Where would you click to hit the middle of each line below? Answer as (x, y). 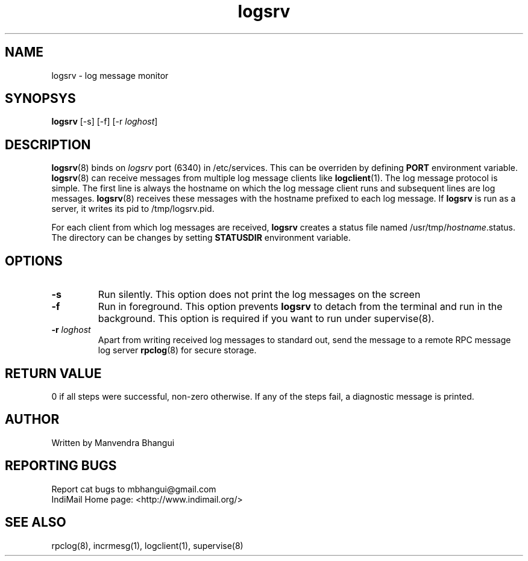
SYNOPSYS (40, 99)
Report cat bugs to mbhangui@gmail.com (134, 489)
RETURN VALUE (53, 373)
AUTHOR (32, 420)
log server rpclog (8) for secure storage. (177, 350)
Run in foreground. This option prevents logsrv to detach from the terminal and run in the (300, 307)
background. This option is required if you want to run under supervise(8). (266, 319)
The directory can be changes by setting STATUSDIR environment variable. (201, 238)
